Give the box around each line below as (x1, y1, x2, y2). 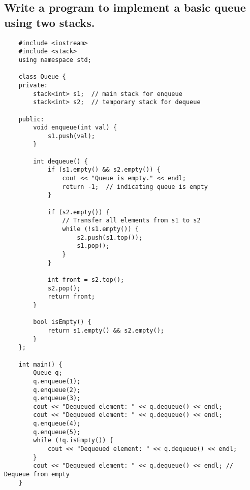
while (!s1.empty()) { (62, 225, 139, 233)
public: (18, 115, 44, 123)
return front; (47, 293, 95, 301)
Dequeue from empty (4, 471, 70, 478)
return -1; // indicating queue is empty (62, 183, 208, 190)
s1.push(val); (47, 132, 95, 140)
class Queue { (18, 73, 66, 81)
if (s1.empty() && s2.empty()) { (47, 166, 161, 174)
